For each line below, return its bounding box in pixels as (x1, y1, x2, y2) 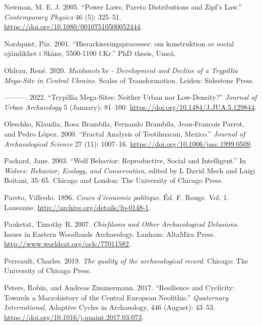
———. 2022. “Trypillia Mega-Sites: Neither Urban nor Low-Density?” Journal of (4, 92, 257, 102)
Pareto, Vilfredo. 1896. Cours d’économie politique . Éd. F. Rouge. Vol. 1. (4, 191, 229, 202)
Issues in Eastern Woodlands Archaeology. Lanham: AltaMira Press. (4, 228, 215, 239)
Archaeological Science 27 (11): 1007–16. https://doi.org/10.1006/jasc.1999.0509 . (4, 138, 252, 149)
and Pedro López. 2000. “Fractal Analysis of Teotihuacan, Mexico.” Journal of (4, 128, 245, 139)
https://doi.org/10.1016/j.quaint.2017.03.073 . (4, 311, 144, 322)
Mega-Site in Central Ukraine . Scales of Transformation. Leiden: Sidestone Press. (4, 75, 254, 85)
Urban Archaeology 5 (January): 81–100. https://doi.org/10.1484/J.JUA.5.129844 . (4, 101, 256, 112)
